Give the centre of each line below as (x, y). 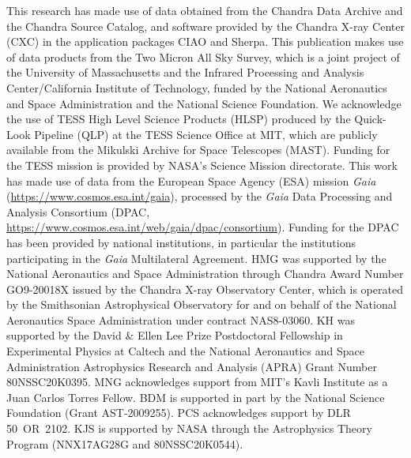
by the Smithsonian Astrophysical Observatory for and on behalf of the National (202, 304)
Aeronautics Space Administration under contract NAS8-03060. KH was (181, 319)
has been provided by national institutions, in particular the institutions (181, 242)
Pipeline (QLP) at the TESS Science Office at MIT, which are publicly (206, 134)
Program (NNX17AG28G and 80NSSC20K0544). (125, 443)
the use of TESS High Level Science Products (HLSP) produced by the (179, 119)
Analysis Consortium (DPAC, (78, 211)
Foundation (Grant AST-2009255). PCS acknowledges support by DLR (179, 413)
